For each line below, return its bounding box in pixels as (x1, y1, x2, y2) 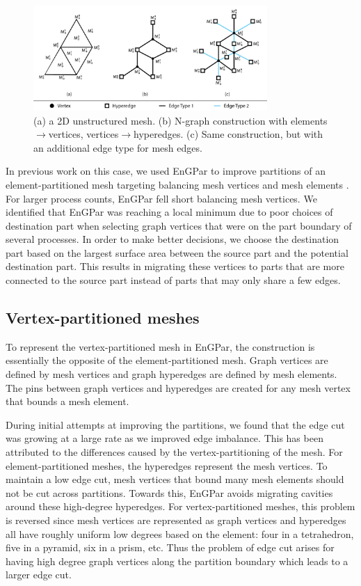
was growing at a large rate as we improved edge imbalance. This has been (6, 431, 323, 445)
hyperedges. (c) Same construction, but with (134, 127, 323, 141)
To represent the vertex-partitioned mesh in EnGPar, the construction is (6, 339, 315, 354)
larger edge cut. (6, 567, 72, 582)
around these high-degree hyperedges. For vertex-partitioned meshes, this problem (6, 499, 355, 514)
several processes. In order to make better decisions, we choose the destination (6, 232, 339, 246)
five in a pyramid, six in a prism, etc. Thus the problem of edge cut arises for (6, 540, 335, 555)
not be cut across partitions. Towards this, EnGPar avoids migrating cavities (6, 485, 333, 500)
